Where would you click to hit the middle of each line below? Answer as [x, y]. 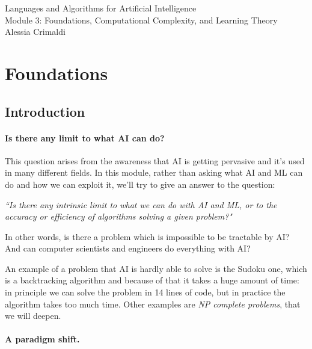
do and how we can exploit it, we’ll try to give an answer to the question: [140, 184]
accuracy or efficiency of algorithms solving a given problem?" [118, 216]
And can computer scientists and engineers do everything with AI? [128, 248]
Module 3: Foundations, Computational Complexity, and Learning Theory [141, 20]
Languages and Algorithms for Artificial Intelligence [101, 8]
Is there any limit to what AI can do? [85, 137]
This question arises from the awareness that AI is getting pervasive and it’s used [155, 160]
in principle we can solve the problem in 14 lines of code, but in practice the [145, 292]
